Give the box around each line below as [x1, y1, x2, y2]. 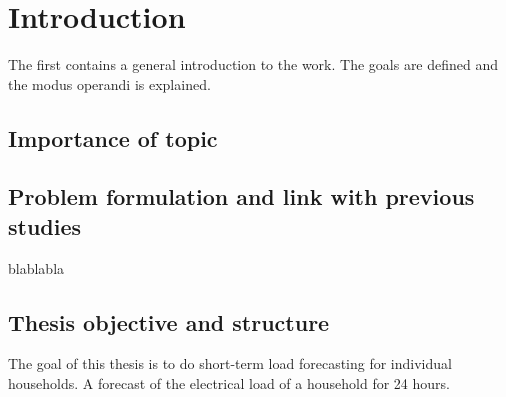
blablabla [8, 257, 65, 278]
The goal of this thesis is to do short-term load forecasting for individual [8, 353, 452, 374]
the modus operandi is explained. [8, 73, 211, 94]
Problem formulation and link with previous [8, 181, 475, 212]
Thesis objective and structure [8, 306, 330, 337]
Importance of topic [8, 122, 218, 153]
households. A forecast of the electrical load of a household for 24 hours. [8, 373, 450, 394]
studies [8, 210, 82, 241]
